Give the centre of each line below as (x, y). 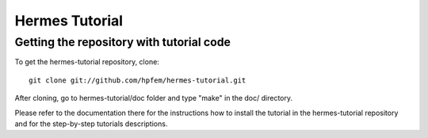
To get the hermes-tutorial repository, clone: (87, 62)
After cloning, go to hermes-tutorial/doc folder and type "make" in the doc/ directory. (154, 98)
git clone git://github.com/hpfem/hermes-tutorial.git (138, 80)
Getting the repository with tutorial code (123, 42)
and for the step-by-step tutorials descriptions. (91, 124)
